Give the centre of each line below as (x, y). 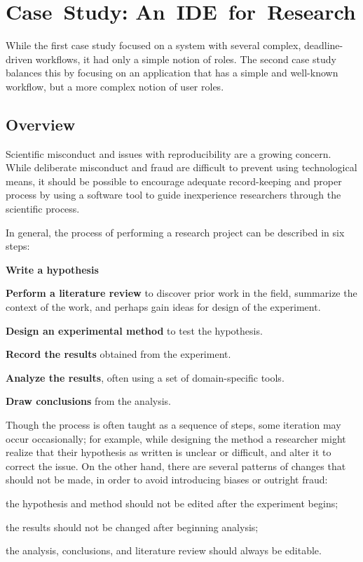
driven (19, 59)
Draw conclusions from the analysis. (88, 401)
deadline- (324, 45)
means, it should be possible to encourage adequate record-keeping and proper (174, 181)
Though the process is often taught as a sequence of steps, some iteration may (173, 425)
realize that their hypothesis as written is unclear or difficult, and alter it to (169, 452)
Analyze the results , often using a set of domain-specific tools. (145, 377)
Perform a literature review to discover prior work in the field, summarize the (181, 293)
